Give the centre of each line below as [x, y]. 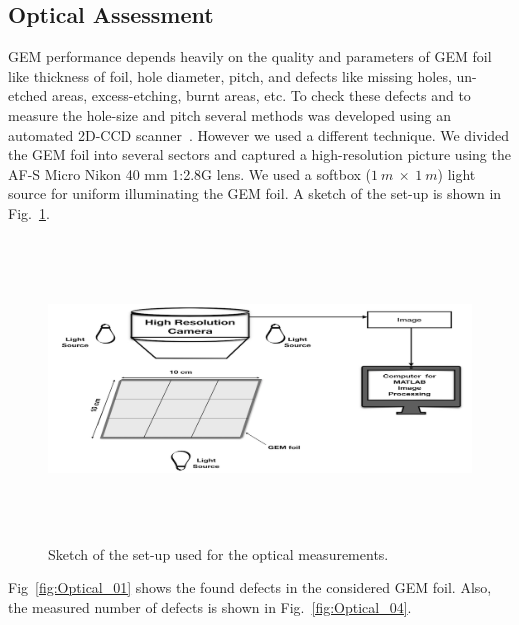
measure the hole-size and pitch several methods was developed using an [230, 114]
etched [28, 95]
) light [456, 173]
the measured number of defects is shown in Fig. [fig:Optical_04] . [210, 606]
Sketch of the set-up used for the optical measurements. [218, 553]
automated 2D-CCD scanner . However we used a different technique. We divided [259, 134]
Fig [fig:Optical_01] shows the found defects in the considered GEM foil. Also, [250, 587]
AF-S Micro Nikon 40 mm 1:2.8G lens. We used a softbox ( [189, 173]
